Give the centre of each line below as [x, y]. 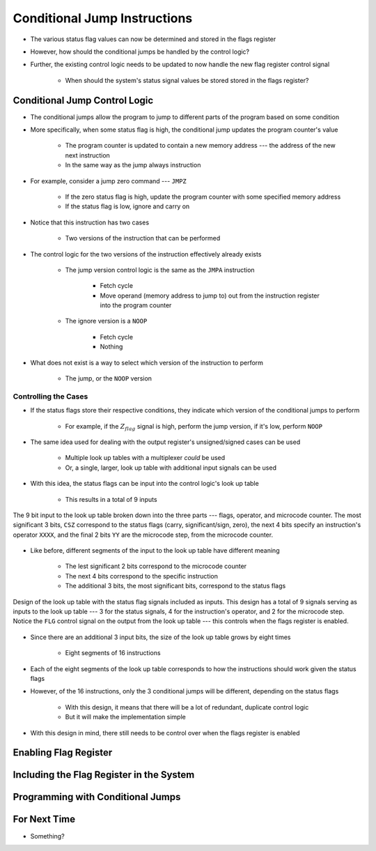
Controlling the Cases [50, 396]
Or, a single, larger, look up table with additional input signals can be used [171, 468]
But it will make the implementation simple [125, 717]
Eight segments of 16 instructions [113, 653]
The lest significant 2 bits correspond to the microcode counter [156, 566]
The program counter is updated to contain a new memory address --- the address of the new [200, 146]
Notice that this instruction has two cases [90, 222]
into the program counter [136, 305]
